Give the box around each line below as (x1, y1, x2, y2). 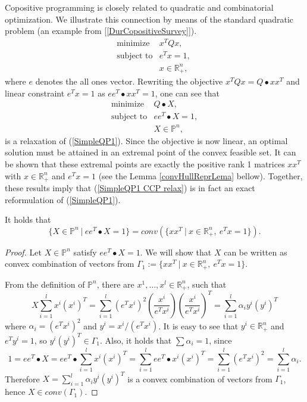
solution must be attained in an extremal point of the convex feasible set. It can (5, 146, 296, 158)
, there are (96, 278, 134, 290)
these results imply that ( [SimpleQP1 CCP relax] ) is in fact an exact (5, 182, 255, 194)
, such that (187, 278, 227, 290)
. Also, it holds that (99, 334, 172, 346)
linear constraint (5, 86, 65, 99)
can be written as (224, 245, 287, 258)
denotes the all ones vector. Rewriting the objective (35, 74, 223, 87)
